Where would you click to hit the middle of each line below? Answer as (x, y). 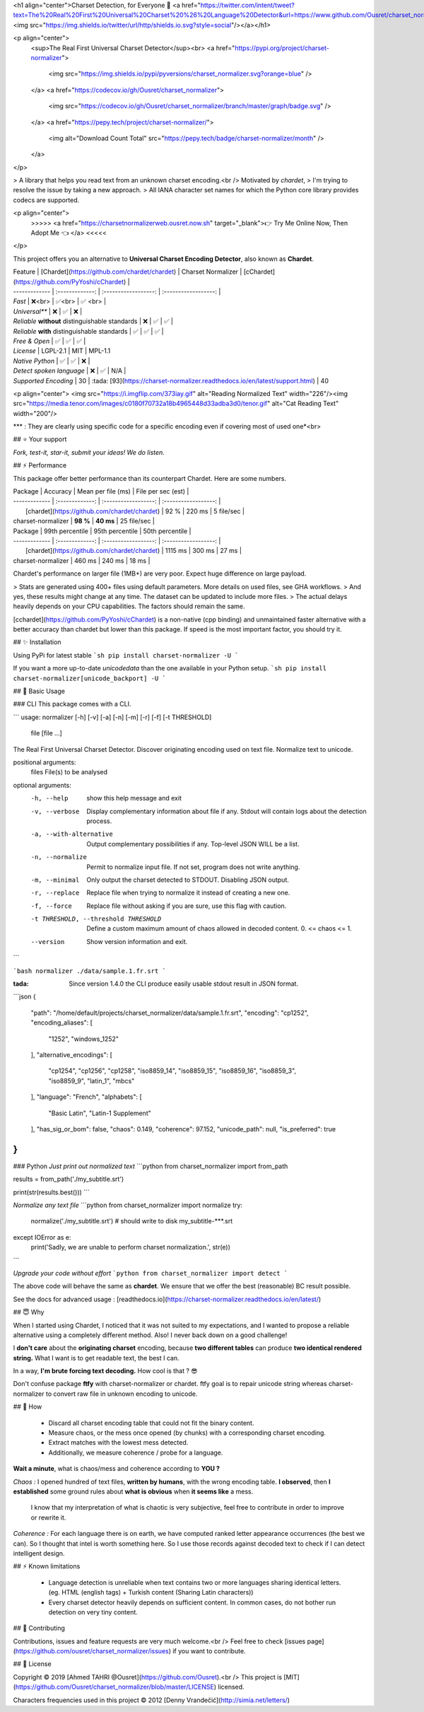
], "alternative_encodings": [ (72, 1054)
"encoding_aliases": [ (62, 1023)
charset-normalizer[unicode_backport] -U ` (89, 678)
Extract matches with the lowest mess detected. (118, 1443)
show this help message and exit (134, 798)
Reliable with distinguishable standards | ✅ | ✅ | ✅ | (88, 331)
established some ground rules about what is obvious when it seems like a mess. (133, 1491)
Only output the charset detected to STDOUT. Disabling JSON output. (188, 880)
